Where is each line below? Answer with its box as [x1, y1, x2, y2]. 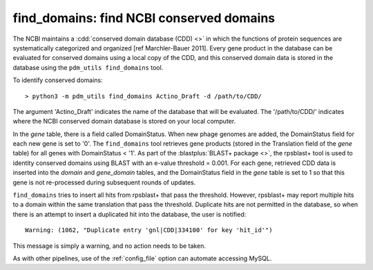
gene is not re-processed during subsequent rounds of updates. [12, 178, 196, 186]
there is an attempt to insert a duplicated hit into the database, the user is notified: [12, 210, 247, 218]
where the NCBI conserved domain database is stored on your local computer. [12, 117, 236, 126]
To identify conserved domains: [12, 76, 103, 84]
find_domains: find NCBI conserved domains [12, 10, 276, 26]
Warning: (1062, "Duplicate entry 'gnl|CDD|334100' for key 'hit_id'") [25, 226, 273, 234]
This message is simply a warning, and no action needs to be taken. [12, 242, 207, 250]
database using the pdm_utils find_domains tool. [12, 63, 164, 72]
